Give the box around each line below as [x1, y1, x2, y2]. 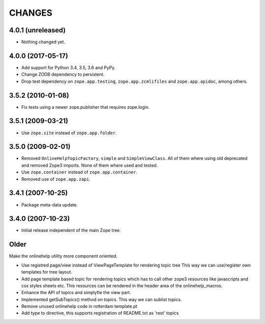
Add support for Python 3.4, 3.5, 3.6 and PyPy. [21, 64, 116, 71]
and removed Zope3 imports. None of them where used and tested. [21, 162, 158, 168]
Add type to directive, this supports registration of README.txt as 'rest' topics [21, 310, 179, 316]
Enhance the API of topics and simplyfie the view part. [21, 290, 131, 296]
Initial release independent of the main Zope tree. [21, 227, 121, 233]
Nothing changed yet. [21, 39, 66, 45]
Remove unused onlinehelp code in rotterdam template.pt [21, 303, 137, 309]
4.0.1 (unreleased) [9, 26, 66, 34]
